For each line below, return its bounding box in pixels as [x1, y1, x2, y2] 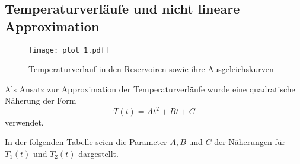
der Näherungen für [214, 136, 286, 148]
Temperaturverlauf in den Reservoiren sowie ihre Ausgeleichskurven [28, 63, 274, 75]
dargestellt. [78, 147, 119, 159]
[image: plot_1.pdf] [28, 46, 110, 54]
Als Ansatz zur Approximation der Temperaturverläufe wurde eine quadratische [5, 82, 295, 95]
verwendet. [5, 115, 44, 128]
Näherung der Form [5, 94, 76, 107]
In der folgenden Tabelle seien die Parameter [5, 136, 167, 148]
